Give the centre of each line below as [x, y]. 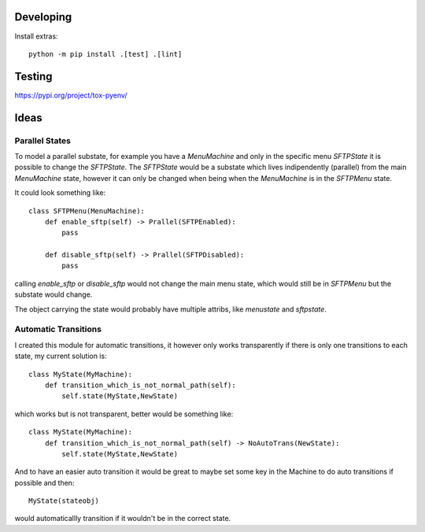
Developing [43, 17]
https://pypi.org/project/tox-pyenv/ [71, 95]
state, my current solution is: [61, 356]
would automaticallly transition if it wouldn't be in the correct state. [123, 519]
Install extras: [36, 36]
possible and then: [44, 482]
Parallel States [42, 140]
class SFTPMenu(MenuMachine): [87, 211]
